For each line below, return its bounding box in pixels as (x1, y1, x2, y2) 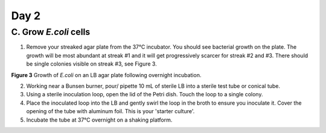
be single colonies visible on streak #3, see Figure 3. (26, 60, 157, 67)
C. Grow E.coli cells (11, 26, 91, 37)
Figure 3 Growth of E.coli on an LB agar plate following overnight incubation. (11, 71, 202, 78)
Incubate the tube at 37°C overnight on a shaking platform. (26, 116, 173, 123)
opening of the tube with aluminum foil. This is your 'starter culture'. (26, 108, 195, 115)
